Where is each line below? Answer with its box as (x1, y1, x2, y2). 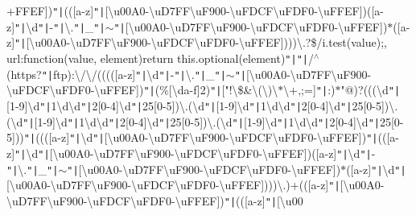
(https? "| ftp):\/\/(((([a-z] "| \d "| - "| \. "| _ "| (6, 65, 226, 82)
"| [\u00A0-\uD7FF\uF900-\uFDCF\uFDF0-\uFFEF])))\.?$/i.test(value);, (14, 34, 387, 51)
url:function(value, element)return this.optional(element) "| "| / (6, 49, 315, 66)
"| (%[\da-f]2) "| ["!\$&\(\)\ (143, 81, 278, 98)
